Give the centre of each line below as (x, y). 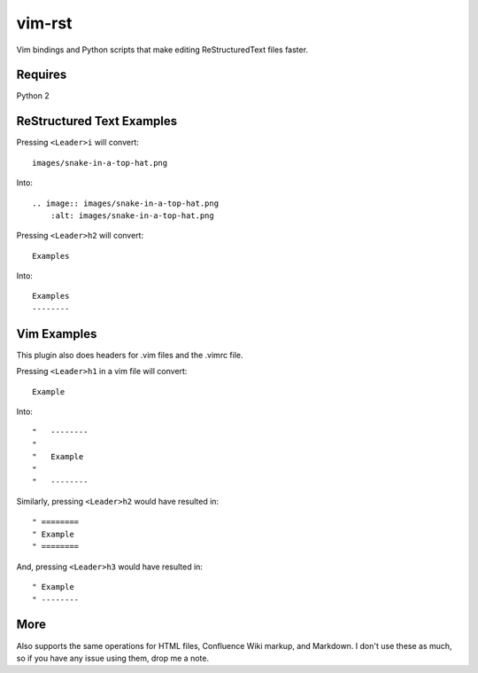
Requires (42, 75)
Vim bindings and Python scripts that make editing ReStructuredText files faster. (162, 50)
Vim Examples (57, 334)
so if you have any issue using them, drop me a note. (113, 658)
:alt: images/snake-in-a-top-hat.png (132, 215)
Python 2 (33, 96)
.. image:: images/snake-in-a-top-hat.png (126, 203)
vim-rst (44, 23)
